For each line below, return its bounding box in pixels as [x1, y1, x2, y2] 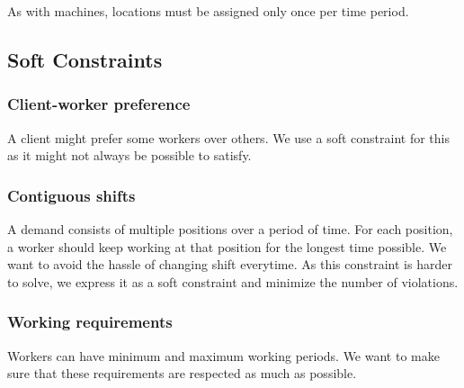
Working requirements [7, 311, 173, 333]
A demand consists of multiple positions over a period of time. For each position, [7, 220, 453, 238]
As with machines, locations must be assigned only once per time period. [7, 2, 409, 20]
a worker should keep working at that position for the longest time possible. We [7, 237, 447, 256]
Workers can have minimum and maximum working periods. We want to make [7, 346, 440, 365]
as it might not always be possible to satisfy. [7, 146, 252, 165]
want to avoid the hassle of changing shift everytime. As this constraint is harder [7, 255, 452, 274]
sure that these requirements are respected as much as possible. [7, 364, 357, 383]
